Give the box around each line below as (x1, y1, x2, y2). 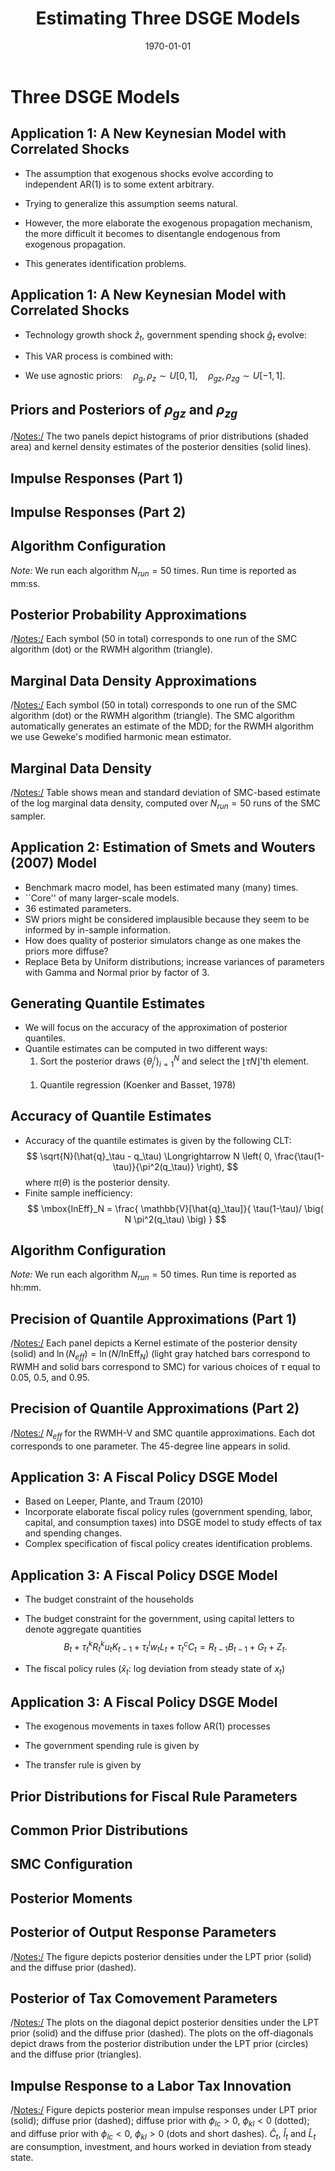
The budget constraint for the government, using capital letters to (24, 1613, 295, 1625)
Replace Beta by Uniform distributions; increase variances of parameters (24, 955, 325, 967)
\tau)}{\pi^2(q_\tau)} (112, 1160, 195, 1172)
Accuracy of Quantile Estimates (10, 1108, 212, 1125)
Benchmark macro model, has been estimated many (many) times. (24, 881, 299, 893)
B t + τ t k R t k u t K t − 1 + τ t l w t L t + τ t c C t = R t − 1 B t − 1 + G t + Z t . (63, 1639, 288, 1655)
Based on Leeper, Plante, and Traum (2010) (24, 1495, 204, 1507)
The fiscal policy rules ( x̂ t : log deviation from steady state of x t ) (24, 1662, 286, 1677)
